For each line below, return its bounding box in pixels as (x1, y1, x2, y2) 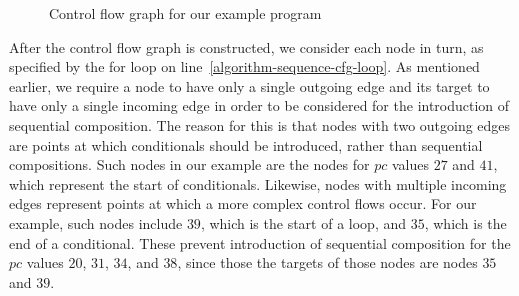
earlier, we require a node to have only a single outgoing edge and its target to (9, 75, 490, 96)
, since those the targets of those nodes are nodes (177, 252, 478, 273)
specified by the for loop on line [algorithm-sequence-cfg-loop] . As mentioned (9, 56, 480, 77)
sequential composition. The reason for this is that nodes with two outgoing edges (9, 114, 511, 135)
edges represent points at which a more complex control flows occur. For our (9, 193, 477, 214)
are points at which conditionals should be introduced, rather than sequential (9, 134, 483, 155)
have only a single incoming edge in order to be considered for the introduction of (9, 95, 510, 116)
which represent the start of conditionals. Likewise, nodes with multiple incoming (9, 173, 507, 194)
